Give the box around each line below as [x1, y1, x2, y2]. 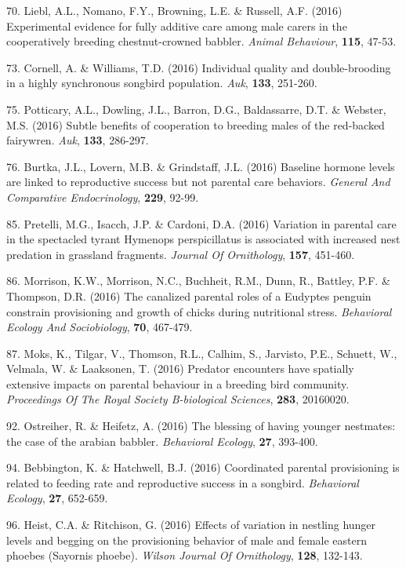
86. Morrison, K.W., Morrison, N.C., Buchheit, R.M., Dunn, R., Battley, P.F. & [6, 272, 390, 289]
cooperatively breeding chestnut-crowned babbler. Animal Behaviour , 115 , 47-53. [6, 33, 397, 49]
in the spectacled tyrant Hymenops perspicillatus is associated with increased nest [6, 231, 401, 247]
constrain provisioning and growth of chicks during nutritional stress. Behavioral [6, 303, 392, 319]
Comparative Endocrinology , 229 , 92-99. [6, 188, 199, 205]
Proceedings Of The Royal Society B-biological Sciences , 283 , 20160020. [6, 391, 350, 407]
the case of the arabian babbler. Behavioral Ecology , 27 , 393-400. [6, 432, 318, 449]
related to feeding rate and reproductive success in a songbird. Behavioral [6, 474, 359, 491]
